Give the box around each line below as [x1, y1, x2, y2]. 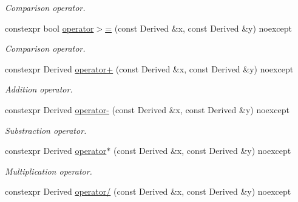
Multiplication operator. [5, 164, 92, 177]
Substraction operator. [5, 124, 87, 136]
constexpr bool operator [5, 21, 94, 34]
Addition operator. [5, 83, 73, 96]
